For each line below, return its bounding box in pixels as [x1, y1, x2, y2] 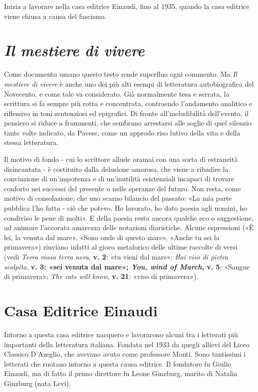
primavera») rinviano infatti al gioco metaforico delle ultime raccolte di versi [4, 242, 238, 252]
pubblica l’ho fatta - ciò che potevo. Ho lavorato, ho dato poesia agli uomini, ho [4, 203, 247, 213]
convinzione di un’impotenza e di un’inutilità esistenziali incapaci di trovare [4, 173, 235, 184]
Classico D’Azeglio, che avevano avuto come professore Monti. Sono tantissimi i [4, 349, 246, 359]
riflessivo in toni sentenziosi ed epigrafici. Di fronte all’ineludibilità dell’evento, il [4, 108, 249, 118]
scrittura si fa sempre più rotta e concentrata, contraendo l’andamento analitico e [4, 98, 253, 109]
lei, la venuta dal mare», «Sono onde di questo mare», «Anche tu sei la [4, 232, 220, 242]
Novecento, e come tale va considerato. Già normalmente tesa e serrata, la [4, 88, 230, 99]
